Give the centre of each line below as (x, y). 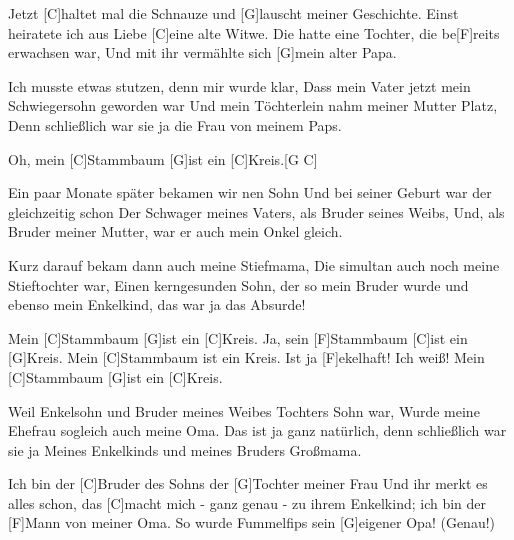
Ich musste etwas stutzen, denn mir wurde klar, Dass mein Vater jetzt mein (239, 85)
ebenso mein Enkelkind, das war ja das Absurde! (157, 304)
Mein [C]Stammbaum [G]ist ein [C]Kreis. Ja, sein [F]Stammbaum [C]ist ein (238, 337)
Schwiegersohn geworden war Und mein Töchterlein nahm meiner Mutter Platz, (253, 105)
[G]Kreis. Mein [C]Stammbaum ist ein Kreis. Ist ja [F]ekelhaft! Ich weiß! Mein (246, 357)
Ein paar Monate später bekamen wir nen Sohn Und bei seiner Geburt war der (250, 192)
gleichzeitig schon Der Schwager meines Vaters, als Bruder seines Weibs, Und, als (256, 211)
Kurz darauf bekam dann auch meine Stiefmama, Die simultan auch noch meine (254, 264)
